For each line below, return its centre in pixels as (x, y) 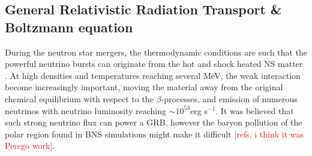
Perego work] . (30, 146)
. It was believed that (255, 110)
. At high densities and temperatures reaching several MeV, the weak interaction (153, 75)
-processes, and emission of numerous (229, 98)
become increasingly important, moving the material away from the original (144, 87)
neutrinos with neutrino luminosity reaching (86, 110)
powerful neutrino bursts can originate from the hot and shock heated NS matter (154, 64)
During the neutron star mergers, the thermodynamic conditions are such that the (156, 52)
